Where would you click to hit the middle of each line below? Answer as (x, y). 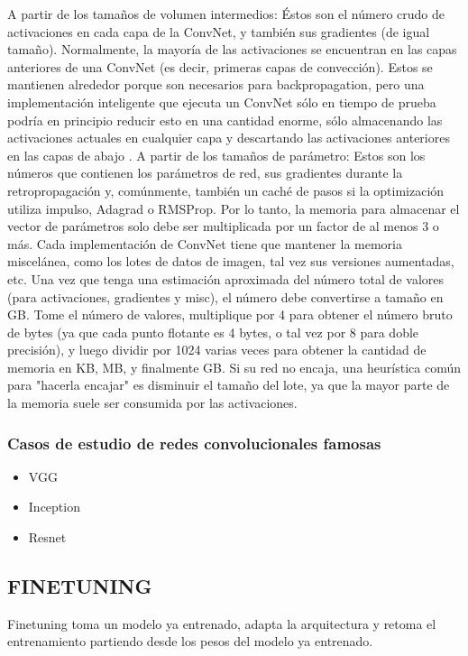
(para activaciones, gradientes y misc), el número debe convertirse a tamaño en (225, 296)
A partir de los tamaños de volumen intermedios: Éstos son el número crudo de (226, 14)
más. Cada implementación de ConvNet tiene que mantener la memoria (205, 243)
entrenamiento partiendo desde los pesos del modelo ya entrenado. (190, 641)
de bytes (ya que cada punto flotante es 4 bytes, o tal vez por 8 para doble (213, 332)
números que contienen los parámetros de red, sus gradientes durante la (205, 173)
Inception (54, 507)
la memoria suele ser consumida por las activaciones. (152, 403)
